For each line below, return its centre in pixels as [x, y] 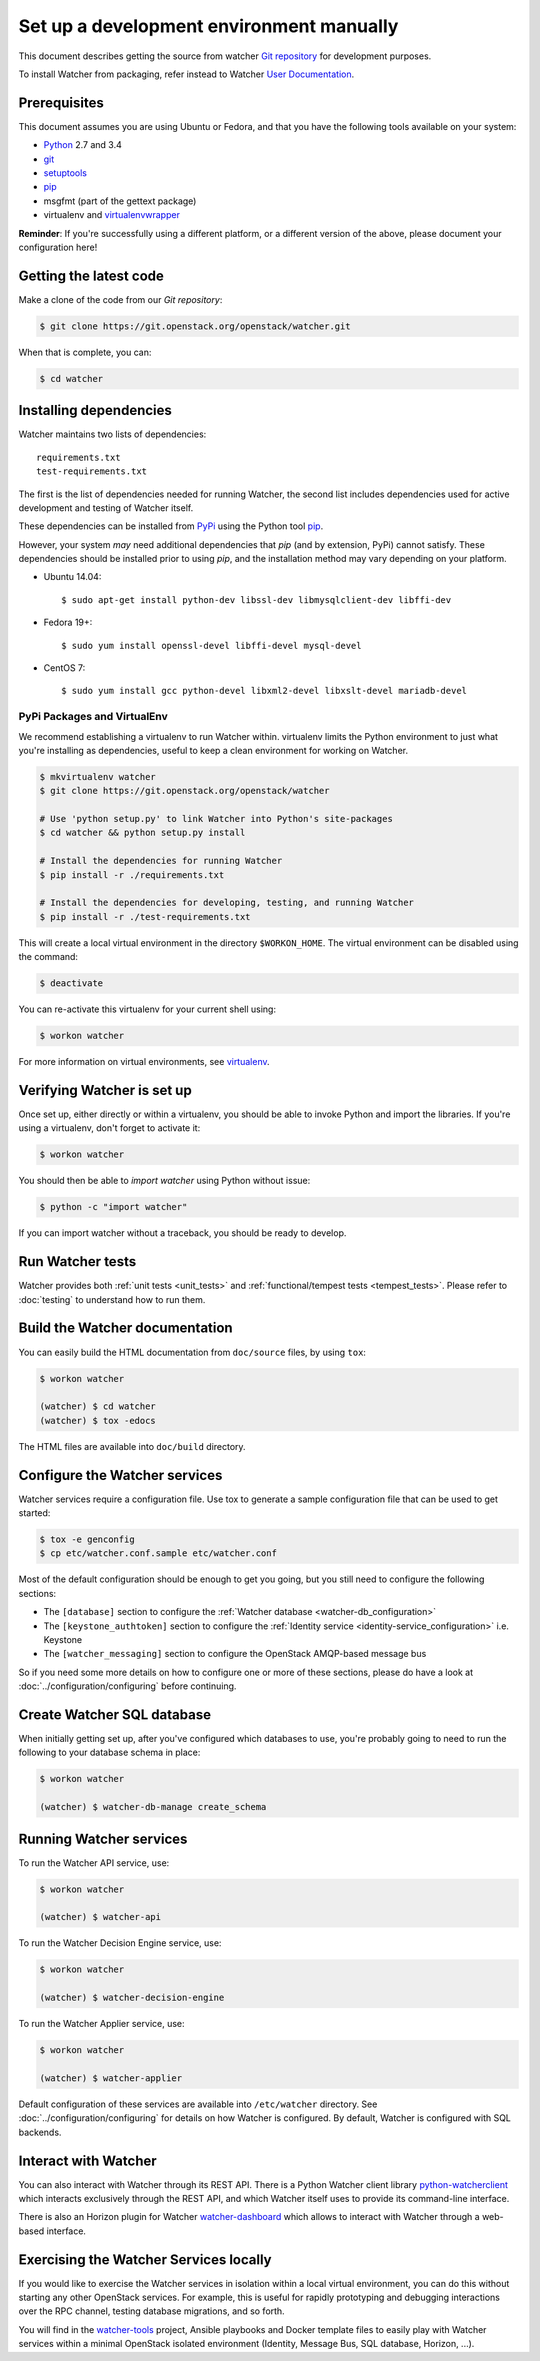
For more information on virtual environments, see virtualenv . [144, 1062]
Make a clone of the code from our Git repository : [120, 299]
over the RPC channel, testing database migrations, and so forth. [151, 2311]
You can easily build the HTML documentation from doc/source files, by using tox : [192, 1352]
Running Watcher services [103, 1838]
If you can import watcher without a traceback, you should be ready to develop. [182, 1233]
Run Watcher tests [77, 1261]
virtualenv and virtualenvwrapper [111, 215]
